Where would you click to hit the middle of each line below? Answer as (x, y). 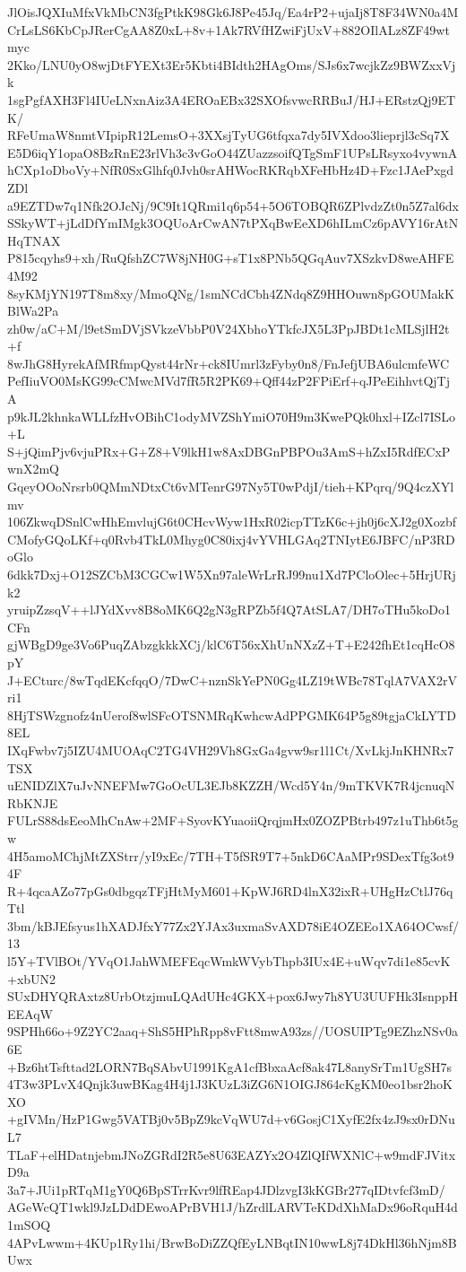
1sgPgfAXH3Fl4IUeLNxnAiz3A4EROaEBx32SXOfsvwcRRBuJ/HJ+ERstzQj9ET (232, 99)
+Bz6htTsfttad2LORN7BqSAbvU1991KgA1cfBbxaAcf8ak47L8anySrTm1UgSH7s (230, 1066)
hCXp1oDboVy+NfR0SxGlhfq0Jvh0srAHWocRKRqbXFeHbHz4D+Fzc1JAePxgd (231, 170)
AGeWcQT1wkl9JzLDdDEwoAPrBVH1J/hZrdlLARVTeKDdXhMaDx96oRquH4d (233, 1207)
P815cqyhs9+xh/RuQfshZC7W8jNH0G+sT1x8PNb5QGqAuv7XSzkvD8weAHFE (231, 258)
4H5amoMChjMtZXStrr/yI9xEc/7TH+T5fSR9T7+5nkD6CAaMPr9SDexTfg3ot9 (231, 855)
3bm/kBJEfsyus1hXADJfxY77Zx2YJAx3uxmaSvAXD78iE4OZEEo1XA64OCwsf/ (233, 925)
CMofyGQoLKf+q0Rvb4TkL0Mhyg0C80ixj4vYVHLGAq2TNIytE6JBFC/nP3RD (231, 539)
